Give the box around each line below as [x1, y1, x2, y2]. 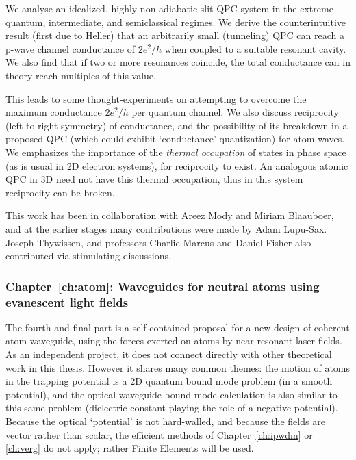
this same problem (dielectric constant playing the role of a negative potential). [5, 400, 338, 415]
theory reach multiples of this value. [5, 68, 156, 82]
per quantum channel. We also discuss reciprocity [131, 105, 339, 119]
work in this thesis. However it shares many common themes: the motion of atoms [5, 360, 351, 374]
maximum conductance [5, 105, 102, 119]
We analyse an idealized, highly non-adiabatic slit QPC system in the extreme [5, 1, 333, 15]
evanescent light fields [5, 293, 129, 310]
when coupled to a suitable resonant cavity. [164, 41, 346, 55]
